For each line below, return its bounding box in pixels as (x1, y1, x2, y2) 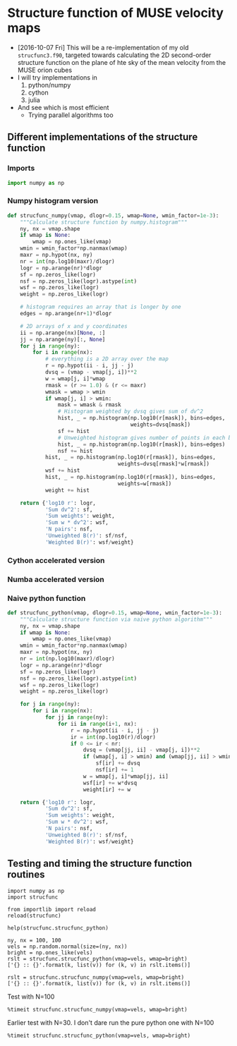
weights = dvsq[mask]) (130, 421, 191, 428)
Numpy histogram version (7, 196, 99, 206)
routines (7, 869, 45, 881)
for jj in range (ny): (44, 714, 109, 721)
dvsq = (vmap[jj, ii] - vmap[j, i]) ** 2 (83, 746, 200, 754)
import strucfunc (7, 894, 59, 901)
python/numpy (28, 80, 71, 89)
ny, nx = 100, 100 (7, 937, 61, 944)
